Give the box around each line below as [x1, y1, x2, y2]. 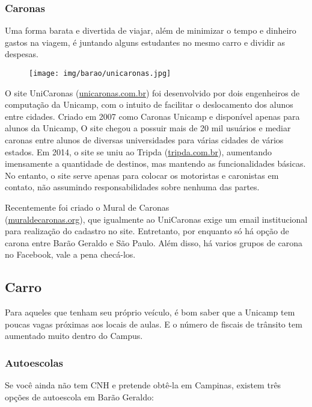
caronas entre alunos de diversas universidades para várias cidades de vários [5, 134, 284, 146]
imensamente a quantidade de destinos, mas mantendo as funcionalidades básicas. [5, 157, 306, 170]
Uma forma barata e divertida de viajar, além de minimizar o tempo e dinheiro [5, 24, 296, 37]
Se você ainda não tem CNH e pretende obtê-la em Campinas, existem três [5, 379, 281, 391]
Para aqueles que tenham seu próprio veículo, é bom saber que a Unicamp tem [5, 306, 295, 318]
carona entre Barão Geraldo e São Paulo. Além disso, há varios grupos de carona [5, 236, 302, 249]
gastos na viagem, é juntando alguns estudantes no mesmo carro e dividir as [5, 36, 286, 48]
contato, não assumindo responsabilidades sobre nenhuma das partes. [5, 181, 260, 193]
